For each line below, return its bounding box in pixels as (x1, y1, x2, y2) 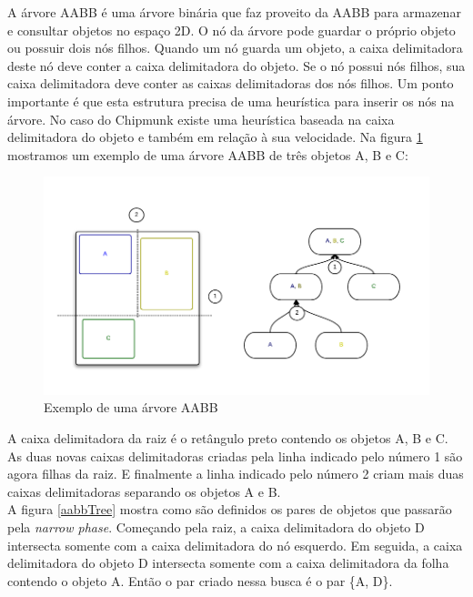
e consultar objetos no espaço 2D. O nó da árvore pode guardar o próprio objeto (7, 20, 456, 39)
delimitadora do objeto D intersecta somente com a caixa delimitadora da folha (7, 553, 449, 572)
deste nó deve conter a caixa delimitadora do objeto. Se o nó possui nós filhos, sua (7, 56, 466, 75)
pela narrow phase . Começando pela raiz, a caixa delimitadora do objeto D (7, 518, 425, 536)
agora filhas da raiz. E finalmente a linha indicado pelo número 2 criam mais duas (7, 464, 464, 483)
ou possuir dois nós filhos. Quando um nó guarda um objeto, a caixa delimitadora (7, 38, 463, 57)
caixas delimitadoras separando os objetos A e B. (7, 481, 281, 501)
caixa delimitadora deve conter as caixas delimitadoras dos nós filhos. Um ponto (7, 74, 454, 93)
